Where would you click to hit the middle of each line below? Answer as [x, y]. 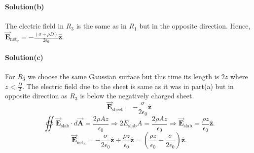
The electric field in [35, 26]
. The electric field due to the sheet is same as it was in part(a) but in [128, 86]
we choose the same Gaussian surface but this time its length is [124, 76]
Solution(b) [25, 6]
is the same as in [101, 26]
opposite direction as [36, 96]
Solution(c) [24, 57]
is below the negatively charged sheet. [137, 96]
